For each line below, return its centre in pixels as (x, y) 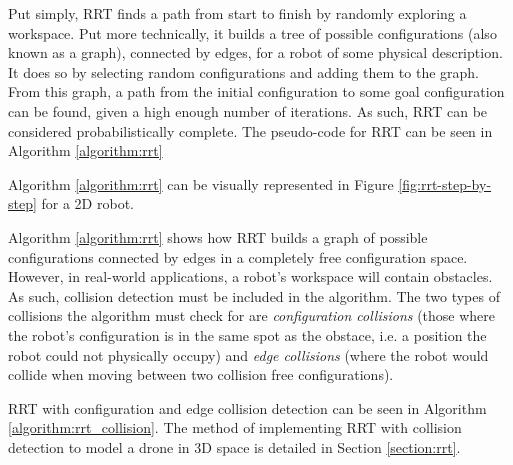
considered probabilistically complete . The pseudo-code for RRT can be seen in (250, 130)
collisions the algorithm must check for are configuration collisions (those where (252, 315)
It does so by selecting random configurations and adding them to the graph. (244, 71)
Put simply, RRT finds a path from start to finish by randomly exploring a (237, 13)
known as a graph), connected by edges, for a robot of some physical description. (255, 52)
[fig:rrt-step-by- (445, 183)
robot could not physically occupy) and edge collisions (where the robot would (248, 354)
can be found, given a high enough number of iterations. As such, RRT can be (248, 110)
